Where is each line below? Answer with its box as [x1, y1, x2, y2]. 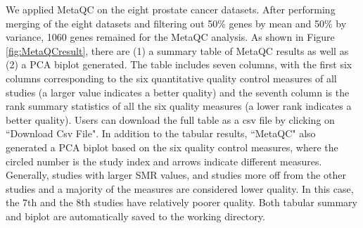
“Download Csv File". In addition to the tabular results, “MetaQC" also [6, 126, 316, 141]
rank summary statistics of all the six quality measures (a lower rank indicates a [6, 99, 352, 113]
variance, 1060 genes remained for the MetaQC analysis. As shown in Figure [6, 30, 335, 44]
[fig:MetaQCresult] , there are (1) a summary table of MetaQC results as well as [6, 43, 349, 58]
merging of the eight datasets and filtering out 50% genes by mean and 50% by [6, 15, 347, 30]
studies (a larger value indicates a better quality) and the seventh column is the [6, 84, 350, 99]
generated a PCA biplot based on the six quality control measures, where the [6, 139, 338, 154]
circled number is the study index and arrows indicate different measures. [6, 153, 322, 168]
